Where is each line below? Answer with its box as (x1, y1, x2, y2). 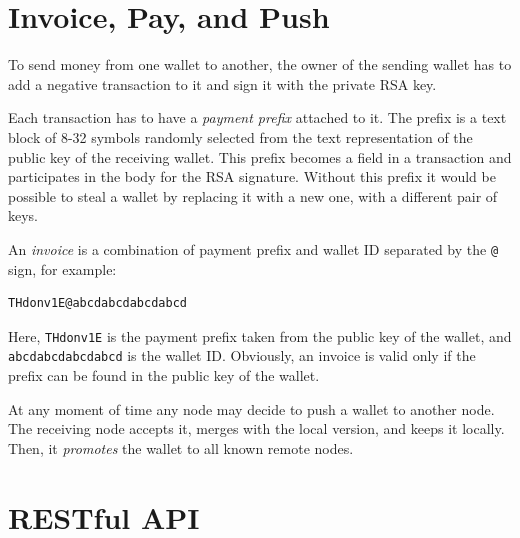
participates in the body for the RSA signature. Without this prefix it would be (8, 166, 496, 187)
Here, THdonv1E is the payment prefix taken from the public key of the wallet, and (8, 325, 512, 346)
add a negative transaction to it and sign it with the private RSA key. (8, 73, 437, 94)
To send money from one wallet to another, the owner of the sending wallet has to (8, 54, 512, 75)
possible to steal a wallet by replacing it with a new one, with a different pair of (8, 185, 498, 206)
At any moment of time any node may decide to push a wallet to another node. (8, 398, 495, 419)
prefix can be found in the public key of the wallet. (8, 365, 320, 386)
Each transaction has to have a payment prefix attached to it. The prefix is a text (8, 107, 507, 128)
